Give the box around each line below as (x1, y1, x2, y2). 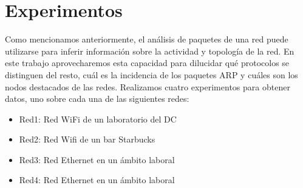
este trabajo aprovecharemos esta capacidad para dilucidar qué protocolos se (5, 56, 290, 69)
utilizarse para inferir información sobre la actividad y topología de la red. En (5, 44, 294, 57)
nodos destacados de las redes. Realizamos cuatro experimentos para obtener (5, 80, 290, 93)
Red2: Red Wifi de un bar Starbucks (19, 133, 155, 146)
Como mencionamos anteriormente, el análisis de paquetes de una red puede (5, 33, 288, 45)
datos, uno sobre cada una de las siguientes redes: (5, 92, 189, 105)
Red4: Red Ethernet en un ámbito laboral (19, 173, 175, 186)
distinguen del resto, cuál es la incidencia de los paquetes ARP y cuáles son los (5, 68, 298, 81)
